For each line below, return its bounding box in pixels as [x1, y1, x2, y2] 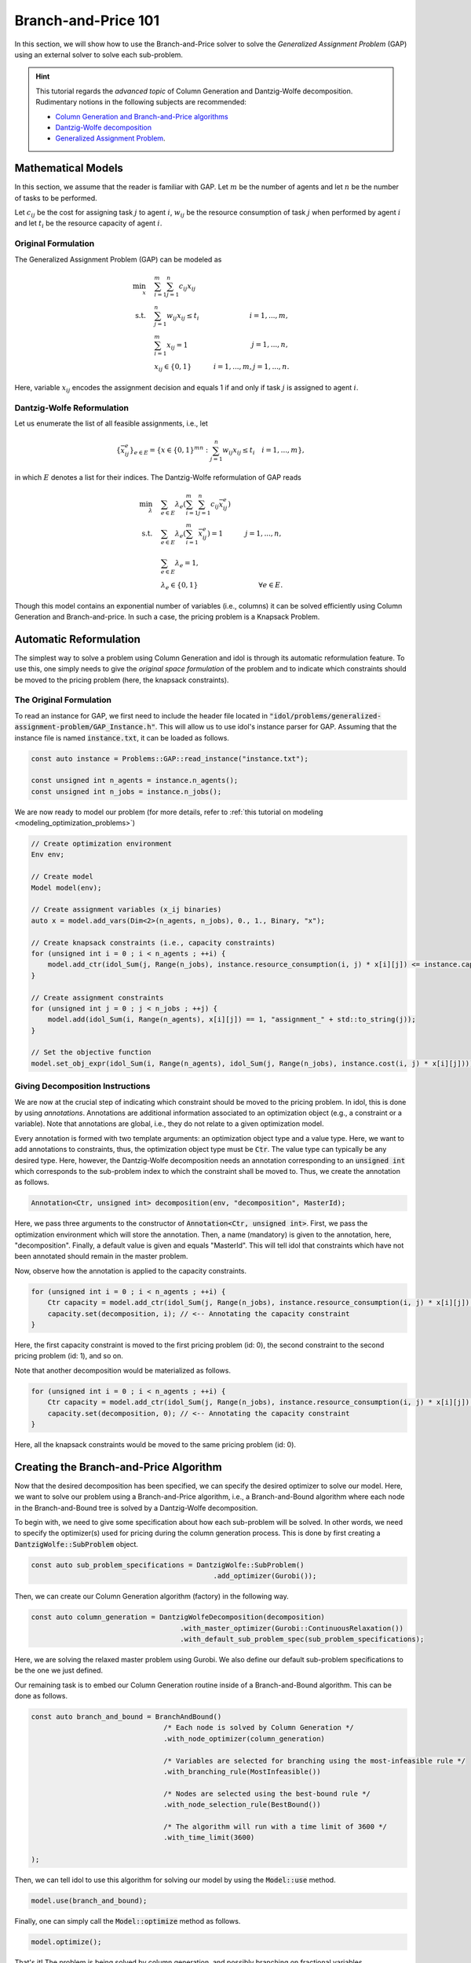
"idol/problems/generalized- [269, 711, 382, 720]
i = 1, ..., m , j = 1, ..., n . [213, 362, 290, 371]
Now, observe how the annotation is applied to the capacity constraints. [14, 1266, 247, 1275]
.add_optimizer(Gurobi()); [213, 1571, 317, 1581]
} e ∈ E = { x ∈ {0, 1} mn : [130, 444, 209, 457]
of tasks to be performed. [14, 193, 97, 203]
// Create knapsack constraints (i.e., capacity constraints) [31, 938, 276, 947]
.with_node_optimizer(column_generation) [163, 1734, 326, 1743]
